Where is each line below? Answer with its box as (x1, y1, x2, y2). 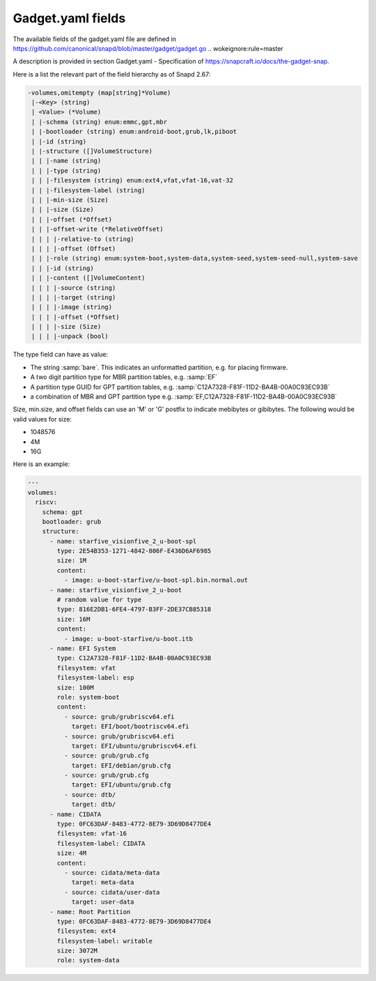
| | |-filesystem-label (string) (31, 186, 146, 194)
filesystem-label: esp (56, 674, 135, 682)
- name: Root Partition (49, 908, 131, 916)
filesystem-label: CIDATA (56, 840, 146, 847)
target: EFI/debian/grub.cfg (71, 762, 171, 769)
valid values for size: (13, 415, 72, 423)
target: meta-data (71, 879, 135, 886)
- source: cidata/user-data (63, 888, 160, 896)
